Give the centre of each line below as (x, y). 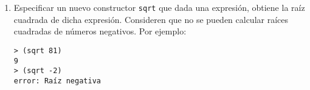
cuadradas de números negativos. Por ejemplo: (100, 31)
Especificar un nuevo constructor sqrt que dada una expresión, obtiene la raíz (159, 7)
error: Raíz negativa (57, 81)
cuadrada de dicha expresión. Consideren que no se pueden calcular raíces (151, 19)
